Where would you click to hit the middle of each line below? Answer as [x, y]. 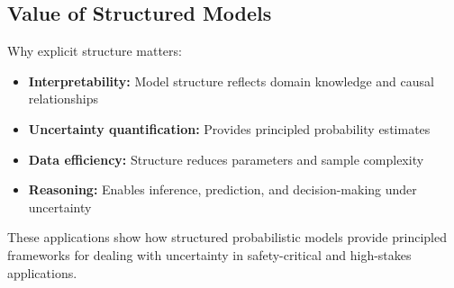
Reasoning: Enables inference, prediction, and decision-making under [222, 189]
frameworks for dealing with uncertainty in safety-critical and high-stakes [209, 254]
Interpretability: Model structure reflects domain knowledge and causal [231, 81]
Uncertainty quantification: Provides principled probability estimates [229, 128]
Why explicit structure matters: [95, 51]
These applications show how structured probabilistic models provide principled [227, 237]
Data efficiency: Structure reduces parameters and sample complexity [226, 159]
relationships [64, 99]
